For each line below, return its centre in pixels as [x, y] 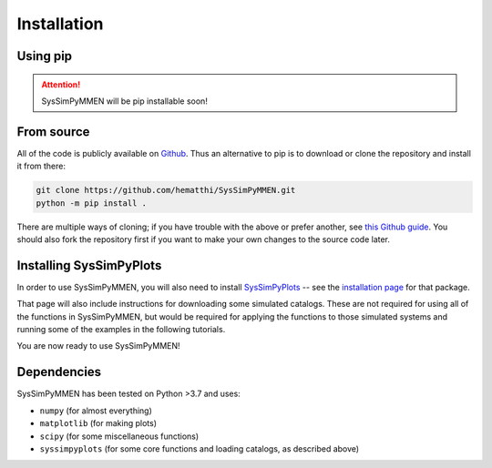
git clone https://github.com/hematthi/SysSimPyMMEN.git [166, 190]
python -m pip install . [92, 203]
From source [53, 132]
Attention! [61, 84]
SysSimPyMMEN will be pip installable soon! [125, 101]
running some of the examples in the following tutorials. [121, 330]
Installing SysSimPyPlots [89, 265]
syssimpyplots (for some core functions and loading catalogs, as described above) [200, 448]
